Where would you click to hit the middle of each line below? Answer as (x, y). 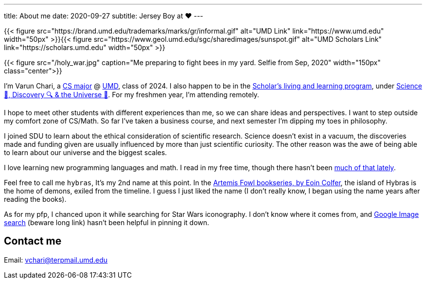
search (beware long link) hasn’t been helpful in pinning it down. (107, 222)
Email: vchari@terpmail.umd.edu (56, 260)
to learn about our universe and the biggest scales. (86, 152)
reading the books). (35, 199)
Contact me (33, 241)
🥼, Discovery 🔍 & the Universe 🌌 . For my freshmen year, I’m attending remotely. (132, 95)
